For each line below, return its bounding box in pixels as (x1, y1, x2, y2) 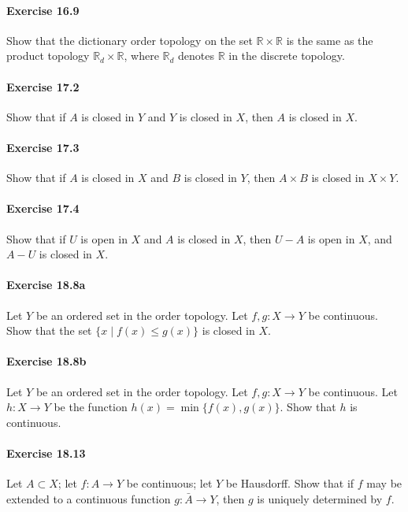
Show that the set (6, 322, 92, 339)
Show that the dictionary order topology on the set (6, 32, 253, 48)
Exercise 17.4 (6, 200, 80, 217)
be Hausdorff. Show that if (225, 475, 354, 492)
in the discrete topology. (228, 47, 345, 64)
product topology (6, 47, 90, 64)
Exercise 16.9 (6, 2, 80, 18)
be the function (54, 399, 128, 415)
